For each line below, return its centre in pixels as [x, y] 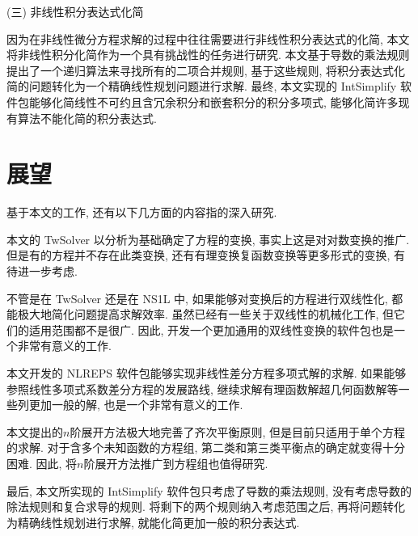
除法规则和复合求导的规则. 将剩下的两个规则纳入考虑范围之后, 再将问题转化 [206, 506]
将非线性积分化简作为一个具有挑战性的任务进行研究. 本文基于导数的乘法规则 [208, 55]
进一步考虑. [47, 271]
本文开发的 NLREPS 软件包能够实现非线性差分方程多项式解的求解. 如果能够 [207, 373]
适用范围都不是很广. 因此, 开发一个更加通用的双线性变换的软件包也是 [211, 329]
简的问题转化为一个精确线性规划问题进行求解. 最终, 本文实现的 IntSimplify [202, 86]
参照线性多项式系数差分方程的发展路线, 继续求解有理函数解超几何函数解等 [203, 388]
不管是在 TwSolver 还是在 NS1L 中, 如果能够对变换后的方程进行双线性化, [197, 298]
